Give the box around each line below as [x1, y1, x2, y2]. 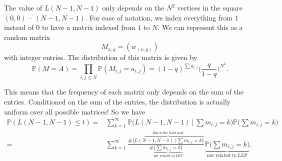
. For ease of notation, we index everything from [85, 12, 233, 22]
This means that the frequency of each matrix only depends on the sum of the [4, 86, 244, 97]
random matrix [4, 31, 50, 42]
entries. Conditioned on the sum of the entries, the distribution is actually [4, 96, 231, 106]
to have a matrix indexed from [41, 22, 135, 32]
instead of [4, 22, 34, 32]
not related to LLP [207, 152, 247, 158]
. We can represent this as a [157, 22, 243, 32]
